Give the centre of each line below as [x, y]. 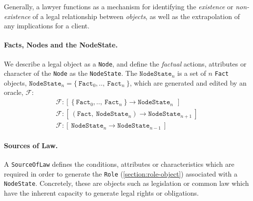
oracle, [14, 92]
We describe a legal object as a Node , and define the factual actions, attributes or [125, 63]
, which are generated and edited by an [188, 82]
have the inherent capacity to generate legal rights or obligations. [101, 192]
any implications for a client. [47, 26]
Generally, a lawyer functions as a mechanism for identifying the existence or [119, 6]
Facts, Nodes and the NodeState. [61, 45]
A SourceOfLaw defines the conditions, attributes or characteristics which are [119, 164]
